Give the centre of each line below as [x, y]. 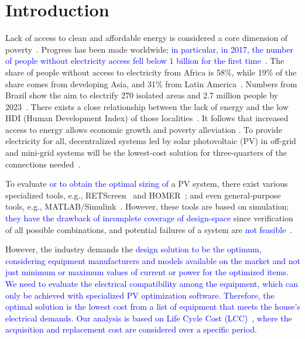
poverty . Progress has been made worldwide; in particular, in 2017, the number [149, 49]
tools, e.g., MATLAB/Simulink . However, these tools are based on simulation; [147, 206]
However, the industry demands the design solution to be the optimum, [133, 249]
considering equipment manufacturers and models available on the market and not [153, 260]
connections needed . [43, 164]
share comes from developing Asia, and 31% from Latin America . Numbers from [151, 83]
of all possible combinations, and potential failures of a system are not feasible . [149, 229]
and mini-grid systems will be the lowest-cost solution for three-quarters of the [146, 153]
